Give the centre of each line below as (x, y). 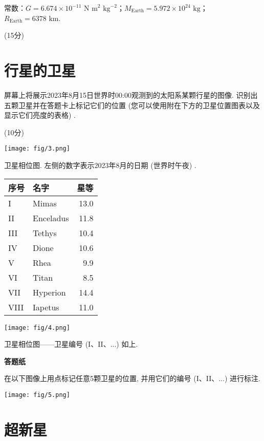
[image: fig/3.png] (37, 149)
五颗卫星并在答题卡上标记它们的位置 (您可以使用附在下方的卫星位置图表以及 (132, 105)
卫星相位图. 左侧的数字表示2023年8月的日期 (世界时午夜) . (100, 165)
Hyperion (49, 292)
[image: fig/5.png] (37, 395)
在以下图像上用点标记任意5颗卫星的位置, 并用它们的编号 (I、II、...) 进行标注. (132, 378)
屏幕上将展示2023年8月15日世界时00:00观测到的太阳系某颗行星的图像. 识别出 (131, 94)
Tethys (45, 233)
